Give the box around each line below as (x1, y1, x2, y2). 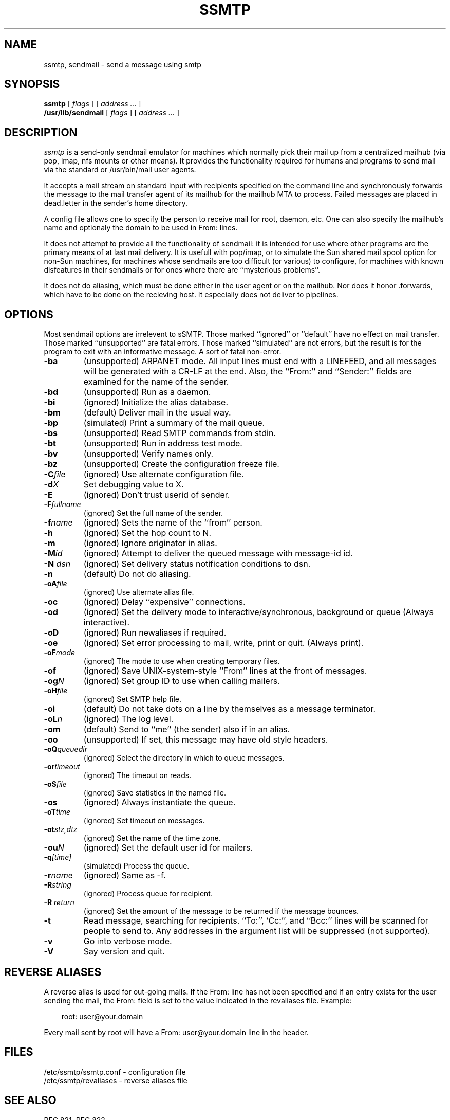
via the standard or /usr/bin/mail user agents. (44, 165, 196, 174)
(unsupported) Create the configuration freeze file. (83, 459, 279, 469)
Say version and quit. (83, 946, 165, 957)
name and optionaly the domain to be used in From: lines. (44, 223, 238, 232)
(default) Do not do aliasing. (83, 569, 191, 580)
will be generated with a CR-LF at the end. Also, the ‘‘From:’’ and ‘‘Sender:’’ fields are (83, 366, 412, 377)
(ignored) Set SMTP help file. (83, 695, 182, 704)
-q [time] (44, 853, 72, 862)
